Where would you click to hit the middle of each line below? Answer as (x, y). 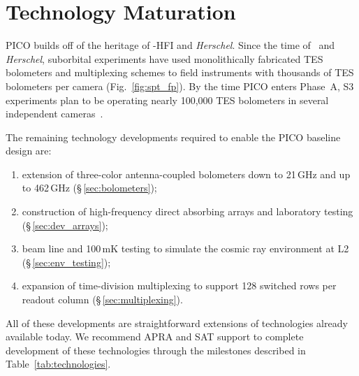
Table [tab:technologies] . (58, 364)
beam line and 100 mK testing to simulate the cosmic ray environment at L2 (185, 248)
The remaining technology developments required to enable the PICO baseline (173, 137)
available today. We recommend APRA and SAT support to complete (155, 337)
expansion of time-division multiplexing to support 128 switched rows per (179, 285)
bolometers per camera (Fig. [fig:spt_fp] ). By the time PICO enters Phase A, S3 (180, 86)
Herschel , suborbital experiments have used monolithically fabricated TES (164, 58)
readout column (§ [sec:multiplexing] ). (102, 299)
